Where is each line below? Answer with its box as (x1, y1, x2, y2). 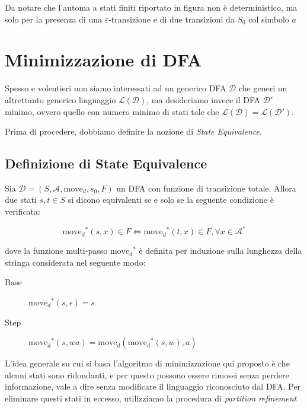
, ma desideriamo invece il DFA (146, 93, 261, 106)
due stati (5, 193, 37, 206)
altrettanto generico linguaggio (5, 93, 116, 106)
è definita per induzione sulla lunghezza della (139, 244, 302, 257)
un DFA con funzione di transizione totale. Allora (116, 181, 296, 194)
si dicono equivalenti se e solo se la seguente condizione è (68, 193, 274, 206)
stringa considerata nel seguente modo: (5, 256, 146, 268)
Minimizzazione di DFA (5, 47, 202, 72)
